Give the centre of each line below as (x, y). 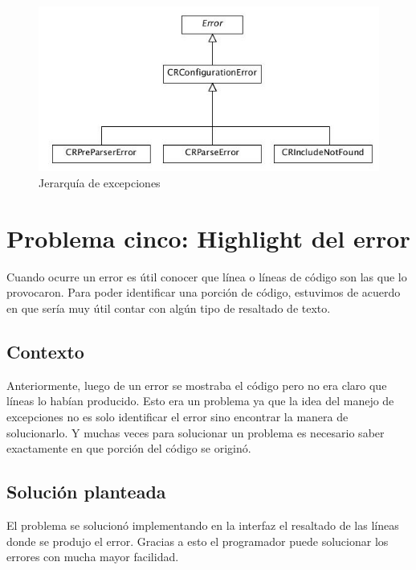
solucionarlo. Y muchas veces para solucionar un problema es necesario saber (196, 432)
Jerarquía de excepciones (100, 183)
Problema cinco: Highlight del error (208, 238)
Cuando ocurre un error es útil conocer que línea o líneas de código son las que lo (207, 276)
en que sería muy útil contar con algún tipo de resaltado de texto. (169, 308)
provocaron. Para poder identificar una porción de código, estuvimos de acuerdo (204, 292)
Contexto (45, 351)
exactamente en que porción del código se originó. (129, 448)
